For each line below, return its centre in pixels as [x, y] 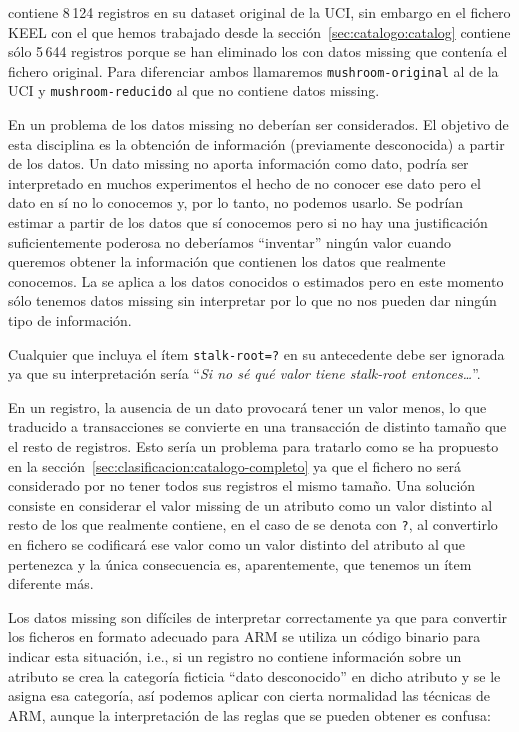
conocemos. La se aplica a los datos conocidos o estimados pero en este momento [256, 280]
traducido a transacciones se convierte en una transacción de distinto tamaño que [257, 426]
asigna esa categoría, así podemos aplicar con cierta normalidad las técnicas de [249, 695]
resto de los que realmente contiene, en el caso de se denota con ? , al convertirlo [253, 524]
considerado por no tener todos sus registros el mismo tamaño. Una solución [242, 485]
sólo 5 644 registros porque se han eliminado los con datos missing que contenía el [258, 51]
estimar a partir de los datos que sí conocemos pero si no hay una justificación [248, 222]
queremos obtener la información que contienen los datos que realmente [227, 261]
